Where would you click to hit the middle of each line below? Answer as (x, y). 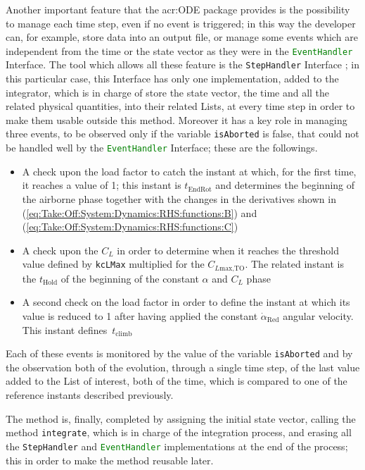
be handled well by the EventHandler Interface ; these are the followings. (162, 148)
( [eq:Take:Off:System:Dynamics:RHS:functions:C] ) (130, 227)
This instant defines (65, 329)
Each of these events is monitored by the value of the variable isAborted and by (179, 353)
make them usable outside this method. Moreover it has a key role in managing (177, 119)
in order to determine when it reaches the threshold (228, 250)
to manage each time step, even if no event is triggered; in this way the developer (181, 23)
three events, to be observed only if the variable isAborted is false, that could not (182, 134)
